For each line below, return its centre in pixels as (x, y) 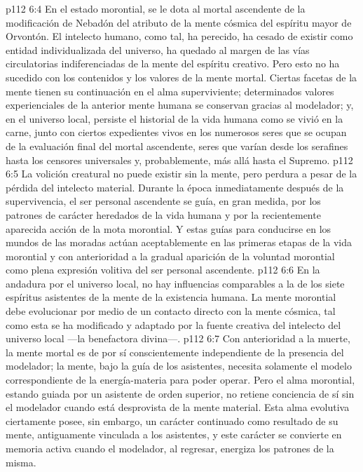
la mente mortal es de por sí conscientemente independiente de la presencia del (175, 352)
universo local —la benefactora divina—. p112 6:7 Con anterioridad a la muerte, (178, 338)
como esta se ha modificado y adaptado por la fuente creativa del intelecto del (173, 324)
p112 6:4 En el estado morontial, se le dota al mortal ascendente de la (156, 8)
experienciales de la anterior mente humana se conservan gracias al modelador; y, (180, 105)
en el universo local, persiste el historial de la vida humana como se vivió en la (174, 118)
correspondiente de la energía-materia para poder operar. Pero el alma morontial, (180, 380)
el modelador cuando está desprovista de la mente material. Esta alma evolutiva (178, 407)
